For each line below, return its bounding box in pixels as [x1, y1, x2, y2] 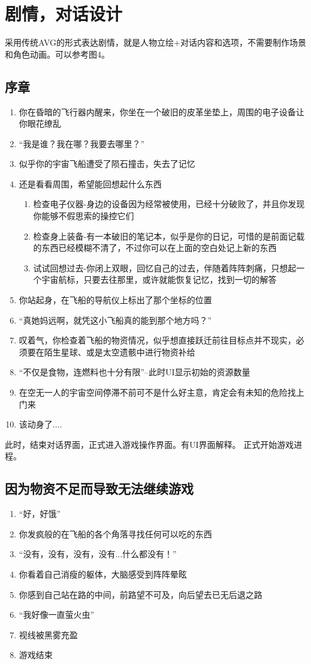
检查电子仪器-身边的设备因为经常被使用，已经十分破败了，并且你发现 [33, 198, 305, 210]
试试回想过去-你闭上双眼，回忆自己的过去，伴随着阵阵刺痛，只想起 [33, 261, 297, 274]
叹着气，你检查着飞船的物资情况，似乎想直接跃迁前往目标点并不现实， [19, 334, 296, 346]
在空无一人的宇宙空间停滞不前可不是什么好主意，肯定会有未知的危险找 [19, 386, 296, 399]
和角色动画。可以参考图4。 [5, 47, 110, 60]
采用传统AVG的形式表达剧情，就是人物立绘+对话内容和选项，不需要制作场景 [5, 36, 306, 49]
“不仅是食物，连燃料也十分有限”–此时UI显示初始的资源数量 [19, 366, 250, 378]
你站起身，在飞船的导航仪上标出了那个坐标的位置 [19, 294, 212, 306]
